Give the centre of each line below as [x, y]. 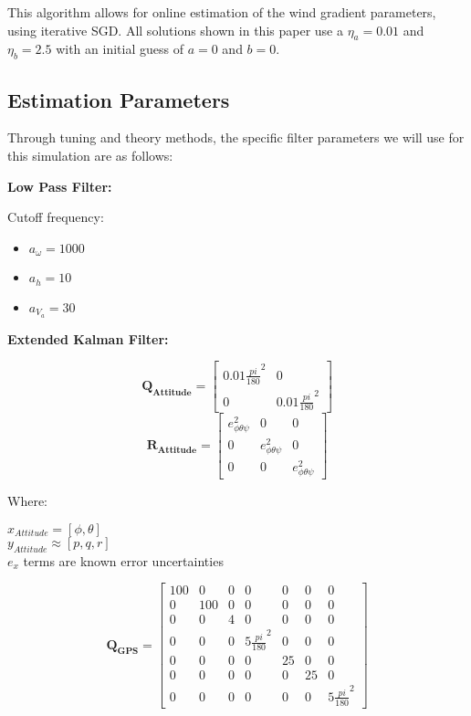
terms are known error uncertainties [123, 560]
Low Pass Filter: [60, 186]
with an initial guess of [120, 49]
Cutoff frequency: [56, 217]
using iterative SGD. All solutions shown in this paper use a [175, 30]
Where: [27, 501]
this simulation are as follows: [90, 155]
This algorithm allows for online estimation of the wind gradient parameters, [222, 12]
